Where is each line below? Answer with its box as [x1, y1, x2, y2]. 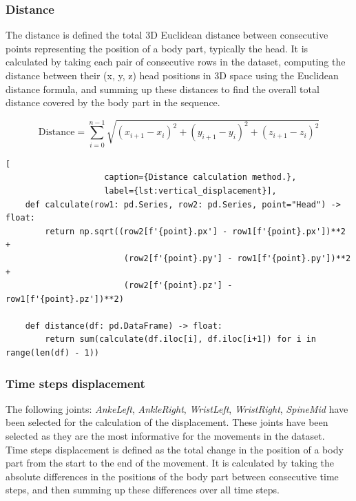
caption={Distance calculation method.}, [104, 172, 297, 183]
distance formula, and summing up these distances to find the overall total [6, 81, 320, 96]
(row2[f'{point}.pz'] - [123, 280, 233, 291]
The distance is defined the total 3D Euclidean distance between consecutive [6, 28, 328, 42]
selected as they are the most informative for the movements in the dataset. [6, 429, 325, 443]
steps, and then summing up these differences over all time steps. [6, 482, 280, 497]
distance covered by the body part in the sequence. [6, 95, 220, 110]
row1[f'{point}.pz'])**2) [6, 294, 124, 304]
